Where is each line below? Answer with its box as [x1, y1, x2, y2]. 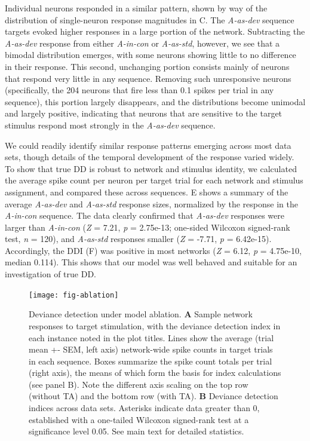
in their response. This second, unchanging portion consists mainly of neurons [5, 60, 290, 72]
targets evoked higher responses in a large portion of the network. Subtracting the [5, 25, 305, 38]
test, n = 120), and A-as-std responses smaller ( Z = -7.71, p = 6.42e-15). [5, 232, 272, 245]
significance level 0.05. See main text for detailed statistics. [29, 425, 244, 437]
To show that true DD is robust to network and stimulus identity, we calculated [5, 162, 297, 174]
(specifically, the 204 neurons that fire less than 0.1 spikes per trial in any [5, 84, 274, 96]
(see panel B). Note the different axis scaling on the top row [29, 378, 248, 390]
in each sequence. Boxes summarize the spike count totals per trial [29, 354, 272, 367]
